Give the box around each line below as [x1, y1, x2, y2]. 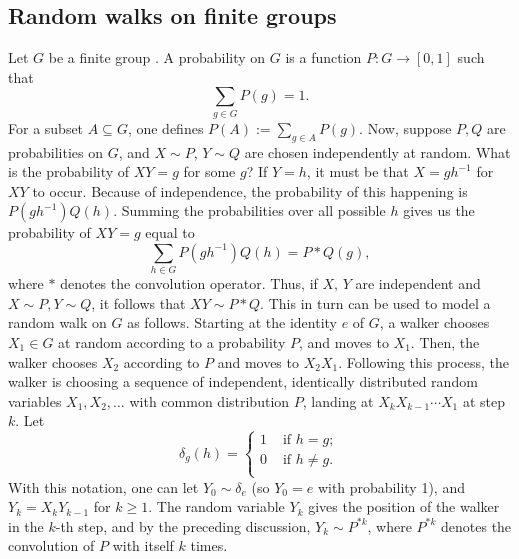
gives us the [403, 200, 475, 221]
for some [183, 161, 236, 182]
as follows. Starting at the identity [127, 312, 337, 333]
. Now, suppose [359, 117, 452, 138]
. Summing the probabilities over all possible [113, 200, 386, 221]
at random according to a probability [58, 332, 286, 352]
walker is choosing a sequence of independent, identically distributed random [8, 371, 478, 392]
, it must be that [306, 161, 409, 182]
